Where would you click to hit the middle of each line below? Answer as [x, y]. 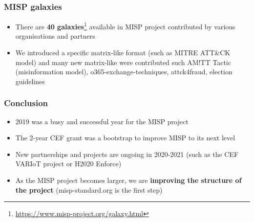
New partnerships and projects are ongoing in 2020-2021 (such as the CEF [127, 154]
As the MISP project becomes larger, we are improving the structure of [128, 180]
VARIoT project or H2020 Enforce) [68, 164]
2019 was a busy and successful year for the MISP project [102, 121]
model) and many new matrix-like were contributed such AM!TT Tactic [123, 62]
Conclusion [26, 103]
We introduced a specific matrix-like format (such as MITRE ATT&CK [123, 53]
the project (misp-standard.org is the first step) [89, 189]
